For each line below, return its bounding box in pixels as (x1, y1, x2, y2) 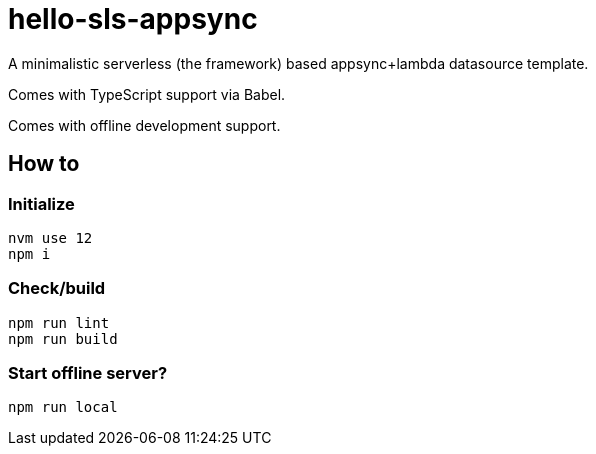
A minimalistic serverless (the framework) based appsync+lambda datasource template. (8, 54, 589, 72)
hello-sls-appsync (8, 2, 258, 36)
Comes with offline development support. (8, 116, 281, 134)
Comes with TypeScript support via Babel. (8, 85, 286, 103)
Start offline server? (8, 363, 168, 384)
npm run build (8, 330, 118, 347)
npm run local (8, 399, 118, 416)
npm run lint (8, 314, 110, 331)
